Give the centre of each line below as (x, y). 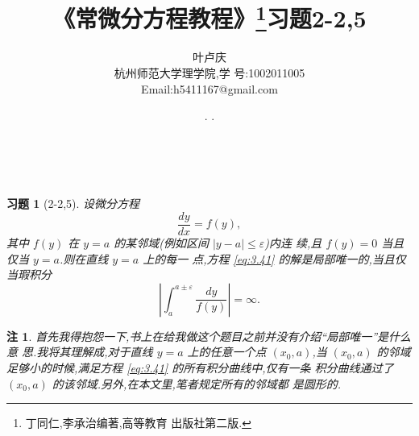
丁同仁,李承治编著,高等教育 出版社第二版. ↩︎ (138, 423)
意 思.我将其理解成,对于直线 (80, 352)
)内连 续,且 (293, 243)
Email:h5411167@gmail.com (209, 88)
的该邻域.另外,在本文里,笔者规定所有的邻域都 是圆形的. (197, 383)
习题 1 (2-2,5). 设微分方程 (73, 203)
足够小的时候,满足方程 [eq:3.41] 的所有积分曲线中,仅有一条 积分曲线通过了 (200, 368)
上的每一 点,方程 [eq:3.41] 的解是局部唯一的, (257, 258)
